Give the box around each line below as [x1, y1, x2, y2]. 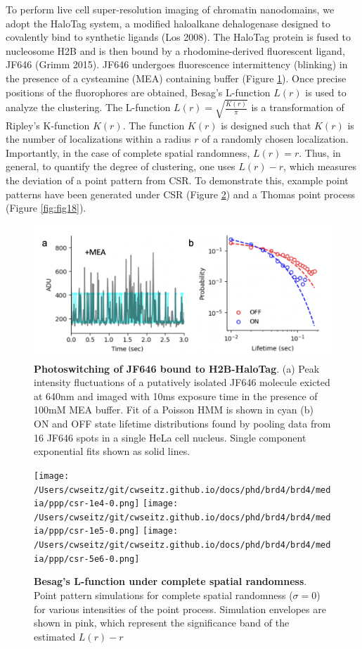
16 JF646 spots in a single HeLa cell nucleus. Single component [34, 430, 306, 444]
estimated [34, 629, 76, 643]
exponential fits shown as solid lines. [34, 444, 190, 458]
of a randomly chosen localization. [202, 131, 349, 146]
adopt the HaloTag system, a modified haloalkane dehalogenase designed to [6, 15, 330, 30]
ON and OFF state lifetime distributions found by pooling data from [34, 416, 331, 431]
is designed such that [221, 117, 311, 132]
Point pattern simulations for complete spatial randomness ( [34, 588, 293, 603]
